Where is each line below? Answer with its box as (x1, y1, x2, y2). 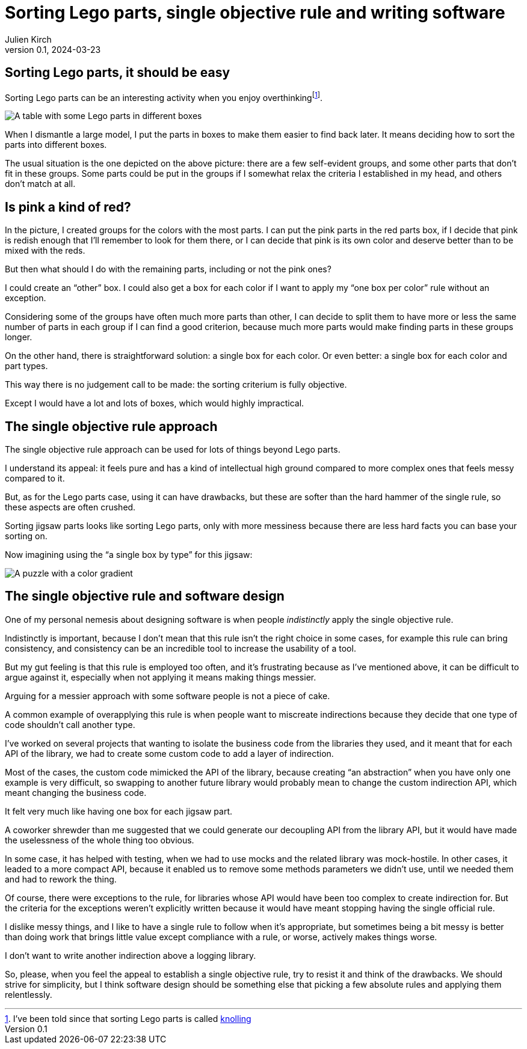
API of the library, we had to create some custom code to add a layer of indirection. (5, 748, 334, 759)
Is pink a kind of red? (5, 199, 131, 215)
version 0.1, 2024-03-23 (5, 44, 101, 55)
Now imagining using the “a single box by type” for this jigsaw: (5, 549, 253, 560)
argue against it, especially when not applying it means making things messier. (5, 671, 316, 682)
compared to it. (5, 473, 65, 483)
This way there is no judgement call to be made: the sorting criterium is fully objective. (5, 379, 347, 390)
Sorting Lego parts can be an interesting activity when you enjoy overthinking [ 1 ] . (5, 90, 322, 103)
